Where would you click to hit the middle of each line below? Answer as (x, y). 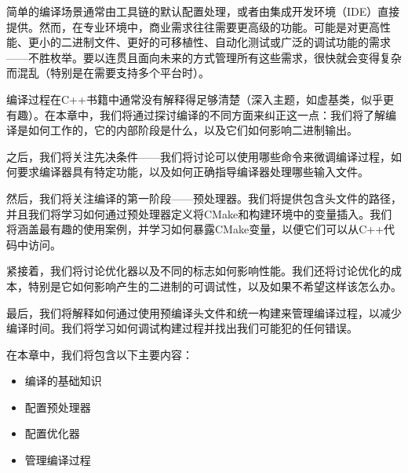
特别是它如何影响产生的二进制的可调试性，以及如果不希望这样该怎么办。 (215, 286)
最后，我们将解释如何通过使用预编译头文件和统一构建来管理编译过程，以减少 (204, 312)
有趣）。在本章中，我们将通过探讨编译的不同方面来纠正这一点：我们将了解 (196, 114)
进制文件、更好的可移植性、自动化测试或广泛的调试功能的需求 (231, 42)
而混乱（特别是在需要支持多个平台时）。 (108, 73)
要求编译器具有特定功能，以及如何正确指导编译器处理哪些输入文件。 (193, 172)
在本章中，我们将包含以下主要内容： (100, 354)
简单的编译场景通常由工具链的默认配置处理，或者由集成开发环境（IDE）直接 (203, 11)
